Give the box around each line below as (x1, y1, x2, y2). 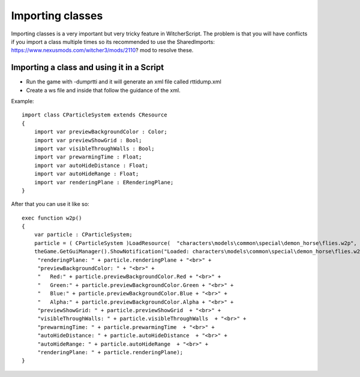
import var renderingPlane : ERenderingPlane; (34, 179, 174, 185)
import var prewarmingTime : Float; (34, 154, 142, 160)
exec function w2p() (22, 214, 82, 222)
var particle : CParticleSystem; (34, 231, 133, 238)
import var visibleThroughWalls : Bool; (34, 145, 155, 152)
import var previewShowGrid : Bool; (34, 137, 142, 143)
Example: (11, 98, 34, 105)
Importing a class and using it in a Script (11, 62, 164, 73)
